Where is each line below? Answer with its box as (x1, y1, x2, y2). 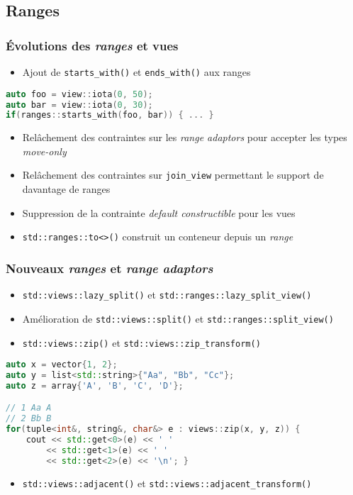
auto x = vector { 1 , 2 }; (6, 360, 118, 370)
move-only (22, 143, 67, 158)
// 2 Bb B (6, 413, 52, 424)
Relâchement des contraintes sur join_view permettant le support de (22, 167, 324, 182)
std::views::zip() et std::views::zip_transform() (22, 335, 261, 350)
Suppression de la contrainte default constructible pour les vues (22, 205, 296, 220)
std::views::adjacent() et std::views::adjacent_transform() (22, 475, 312, 490)
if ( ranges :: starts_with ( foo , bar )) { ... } (6, 110, 214, 121)
